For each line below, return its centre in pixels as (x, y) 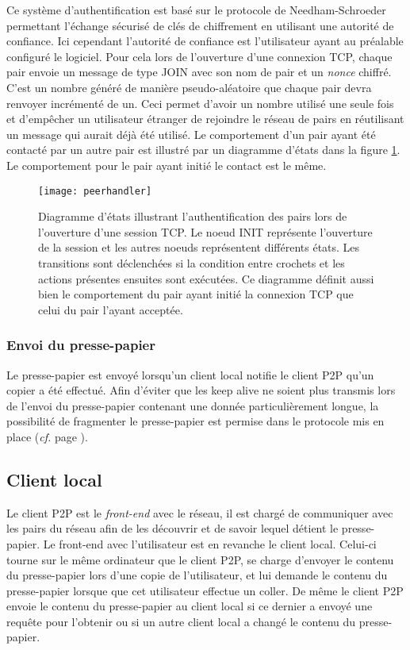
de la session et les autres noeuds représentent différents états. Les (199, 247)
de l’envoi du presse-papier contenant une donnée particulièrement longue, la (193, 405)
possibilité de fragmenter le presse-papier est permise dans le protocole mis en (195, 421)
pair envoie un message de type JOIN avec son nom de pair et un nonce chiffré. (199, 72)
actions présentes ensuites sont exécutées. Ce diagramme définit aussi (206, 278)
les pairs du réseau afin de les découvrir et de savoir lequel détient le (172, 528)
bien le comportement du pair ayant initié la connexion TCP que (196, 294)
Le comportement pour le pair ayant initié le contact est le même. (167, 165)
